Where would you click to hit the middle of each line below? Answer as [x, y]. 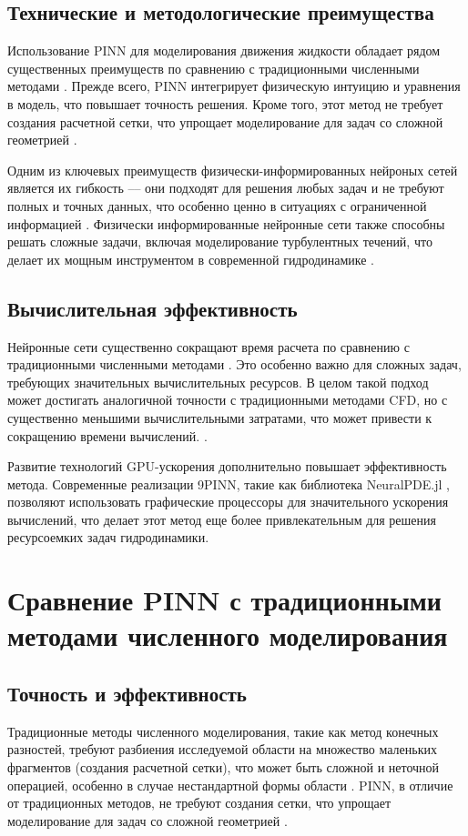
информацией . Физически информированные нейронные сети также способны [226, 223]
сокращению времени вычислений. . [107, 435]
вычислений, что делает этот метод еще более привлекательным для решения [222, 519]
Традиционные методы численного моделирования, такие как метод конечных [223, 731]
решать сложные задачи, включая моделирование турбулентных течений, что [220, 242]
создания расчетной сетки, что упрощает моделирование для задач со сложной [225, 121]
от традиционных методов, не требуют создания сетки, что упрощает [199, 803]
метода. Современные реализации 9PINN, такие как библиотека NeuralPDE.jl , [229, 483]
